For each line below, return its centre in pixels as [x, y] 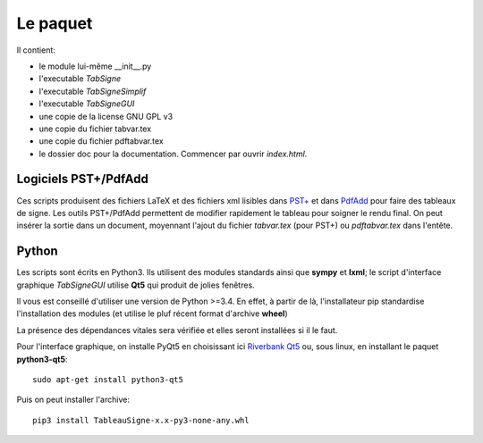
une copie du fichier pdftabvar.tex [102, 141]
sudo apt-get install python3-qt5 [108, 380]
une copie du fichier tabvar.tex [95, 129]
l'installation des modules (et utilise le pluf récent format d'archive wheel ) [152, 313]
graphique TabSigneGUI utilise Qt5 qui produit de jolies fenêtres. [136, 285]
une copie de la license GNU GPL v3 [106, 116]
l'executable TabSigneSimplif [93, 91]
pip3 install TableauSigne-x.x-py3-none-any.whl [141, 420]
